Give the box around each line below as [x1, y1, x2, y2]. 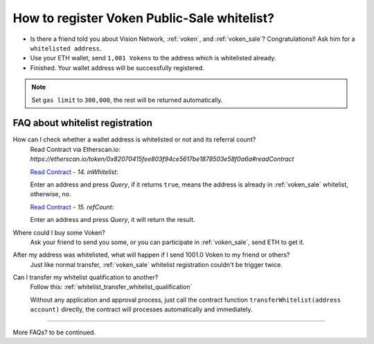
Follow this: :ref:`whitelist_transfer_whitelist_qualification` [30, 283, 193, 291]
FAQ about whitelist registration [12, 117, 152, 129]
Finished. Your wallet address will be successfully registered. [30, 63, 204, 72]
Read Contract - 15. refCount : [30, 203, 114, 211]
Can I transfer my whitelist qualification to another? [12, 273, 159, 282]
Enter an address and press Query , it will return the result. [30, 216, 195, 224]
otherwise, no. [30, 190, 71, 198]
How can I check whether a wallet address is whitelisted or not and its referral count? [12, 135, 256, 144]
